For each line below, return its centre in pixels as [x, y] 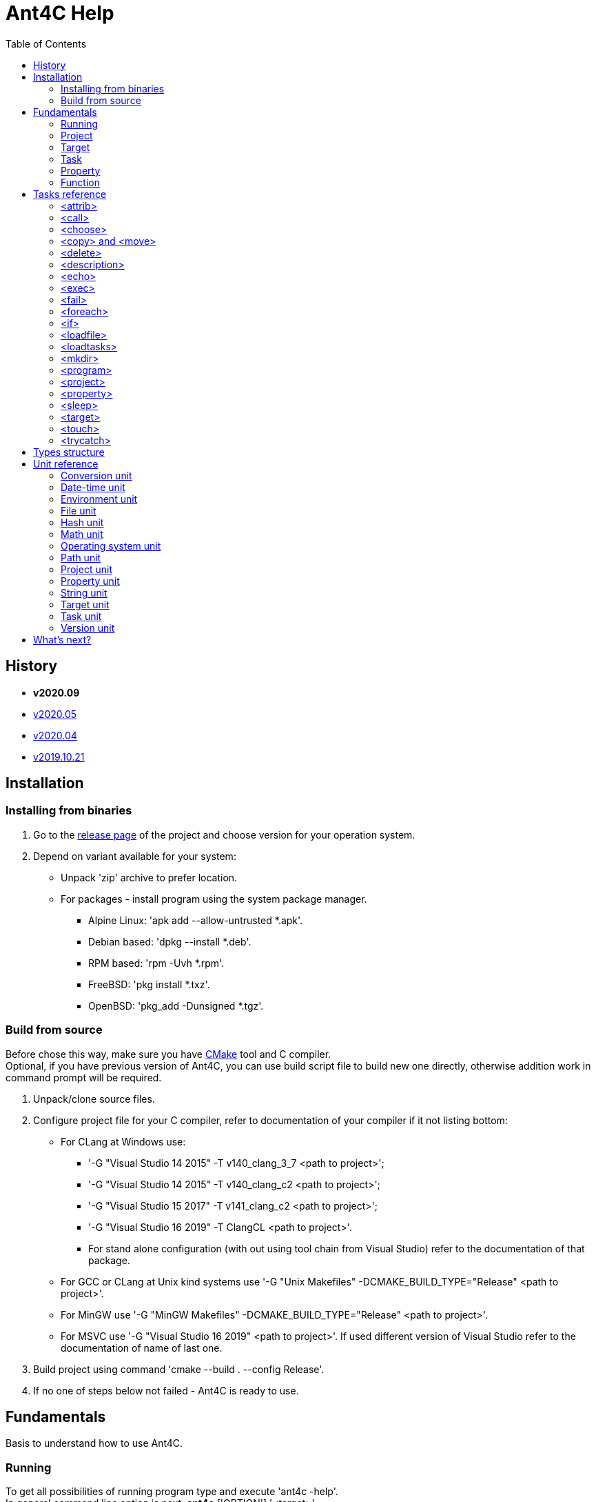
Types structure [69, 452]
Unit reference [66, 463]
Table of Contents [46, 43]
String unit [84, 592]
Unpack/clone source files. [94, 1099]
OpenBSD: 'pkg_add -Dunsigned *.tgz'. [176, 1005]
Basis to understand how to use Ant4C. [94, 1443]
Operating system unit [111, 545]
